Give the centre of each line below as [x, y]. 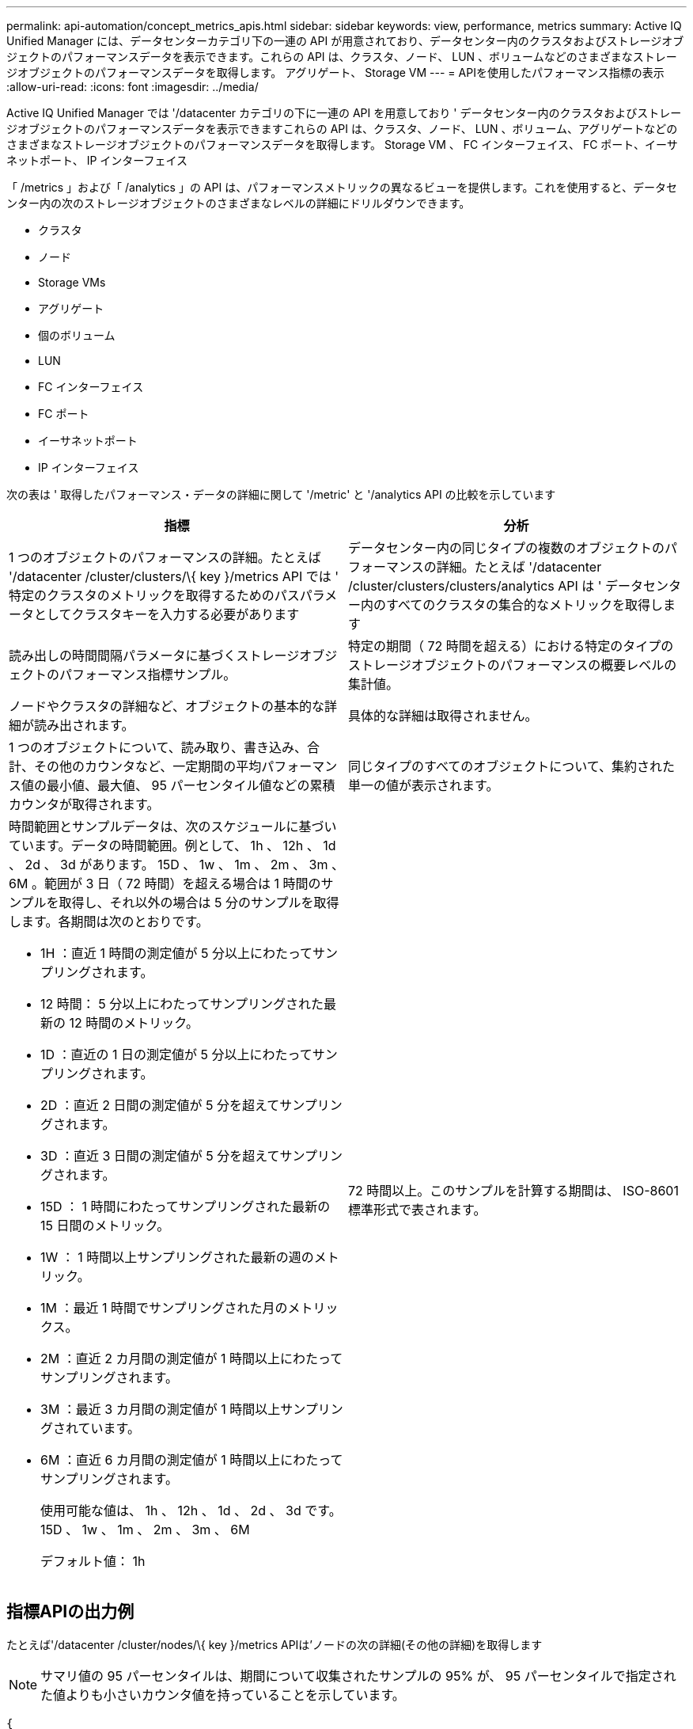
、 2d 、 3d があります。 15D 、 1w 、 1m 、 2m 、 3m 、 [176, 864]
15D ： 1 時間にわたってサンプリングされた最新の [186, 1206]
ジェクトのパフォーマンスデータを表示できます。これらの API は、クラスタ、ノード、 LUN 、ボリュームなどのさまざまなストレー [342, 57]
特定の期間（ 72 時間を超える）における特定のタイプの [511, 646]
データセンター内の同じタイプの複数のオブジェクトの [507, 548]
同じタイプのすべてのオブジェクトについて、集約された [511, 766]
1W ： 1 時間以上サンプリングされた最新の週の [177, 1257]
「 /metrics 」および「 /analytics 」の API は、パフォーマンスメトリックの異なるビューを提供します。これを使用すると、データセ [342, 187]
